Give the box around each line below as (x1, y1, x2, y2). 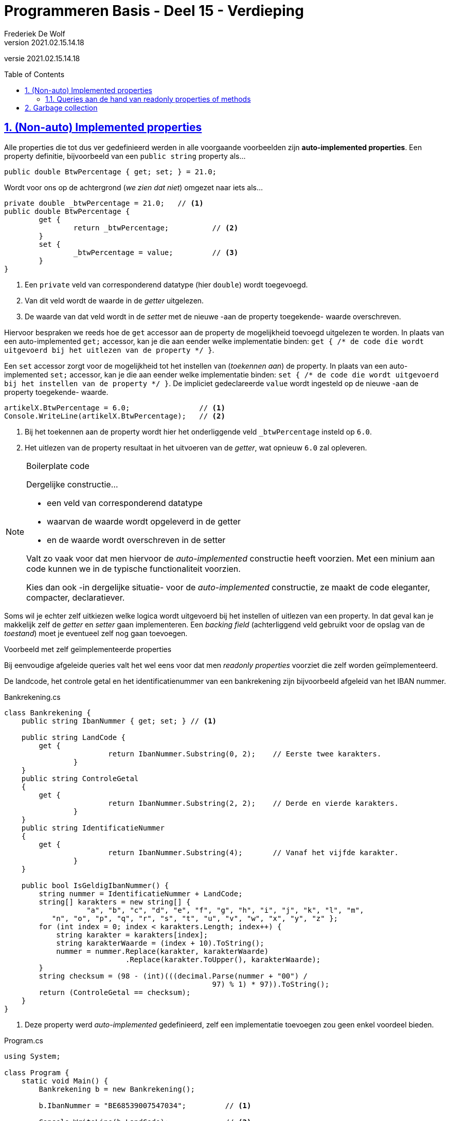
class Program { (4, 1068, 69, 1077)
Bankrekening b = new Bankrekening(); (39, 1084, 195, 1093)
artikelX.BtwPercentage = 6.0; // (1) (4, 403, 225, 412)
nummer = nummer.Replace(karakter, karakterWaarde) (56, 947, 269, 955)
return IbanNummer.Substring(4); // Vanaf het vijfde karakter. (108, 848, 399, 857)
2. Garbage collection (25, 103, 98, 112)
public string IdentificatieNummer (21, 823, 165, 832)
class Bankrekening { (4, 708, 91, 717)
